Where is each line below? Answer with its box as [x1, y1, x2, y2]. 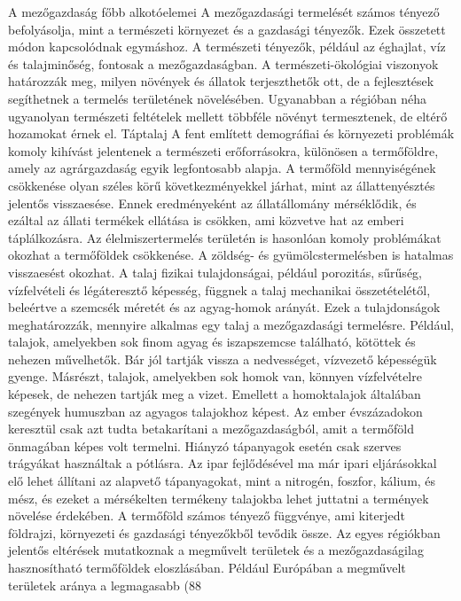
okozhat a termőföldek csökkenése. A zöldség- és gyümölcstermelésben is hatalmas [8, 246, 454, 264]
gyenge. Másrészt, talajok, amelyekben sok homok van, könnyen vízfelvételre [8, 367, 422, 386]
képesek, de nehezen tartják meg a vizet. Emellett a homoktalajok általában [8, 385, 421, 403]
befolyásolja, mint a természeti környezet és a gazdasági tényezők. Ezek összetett [8, 20, 446, 38]
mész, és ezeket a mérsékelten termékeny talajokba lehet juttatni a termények [8, 488, 429, 507]
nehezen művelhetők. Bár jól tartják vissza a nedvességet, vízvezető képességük [8, 349, 437, 368]
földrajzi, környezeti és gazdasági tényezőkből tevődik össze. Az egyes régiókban [8, 523, 441, 542]
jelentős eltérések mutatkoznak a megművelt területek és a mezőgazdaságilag [8, 541, 424, 559]
